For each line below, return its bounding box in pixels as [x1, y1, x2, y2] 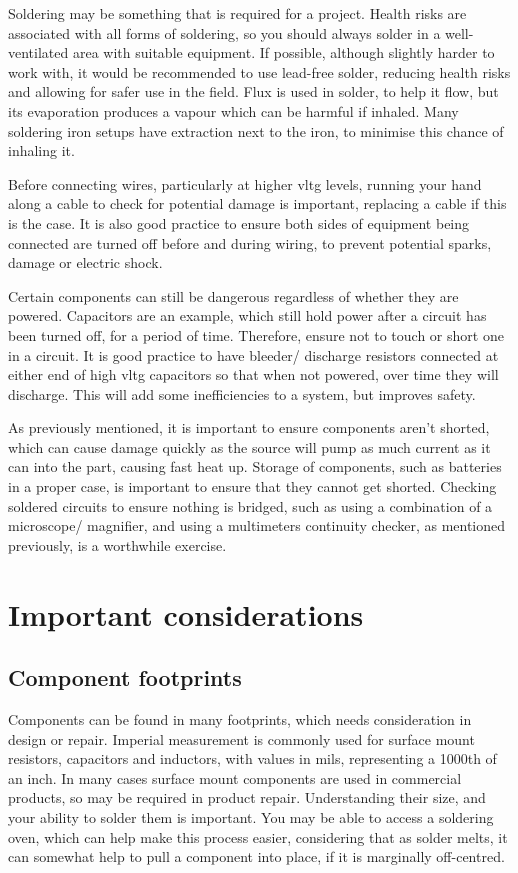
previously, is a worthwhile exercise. [8, 534, 227, 555]
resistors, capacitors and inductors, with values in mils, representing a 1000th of [8, 748, 497, 769]
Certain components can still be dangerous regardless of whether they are [8, 285, 459, 306]
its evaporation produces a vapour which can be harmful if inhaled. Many [8, 100, 459, 121]
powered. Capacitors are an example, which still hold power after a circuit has [8, 305, 487, 326]
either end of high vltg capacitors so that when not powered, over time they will [8, 364, 499, 385]
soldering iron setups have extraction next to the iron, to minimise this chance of [8, 120, 504, 141]
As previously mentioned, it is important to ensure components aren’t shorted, [8, 417, 490, 438]
